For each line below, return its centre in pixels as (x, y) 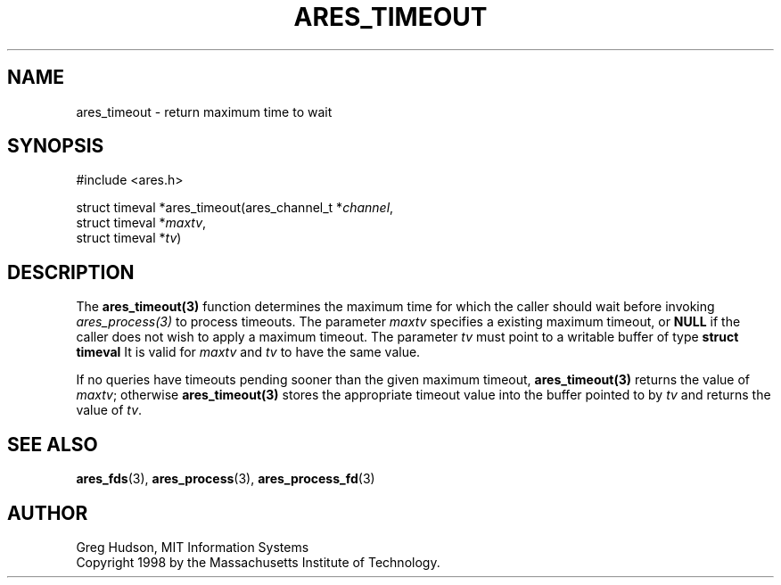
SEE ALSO (53, 444)
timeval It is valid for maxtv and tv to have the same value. (248, 352)
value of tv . (109, 410)
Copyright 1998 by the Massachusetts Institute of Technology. (258, 562)
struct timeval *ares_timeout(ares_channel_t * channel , (235, 208)
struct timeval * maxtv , (141, 223)
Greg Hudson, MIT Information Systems (193, 547)
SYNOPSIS (56, 146)
